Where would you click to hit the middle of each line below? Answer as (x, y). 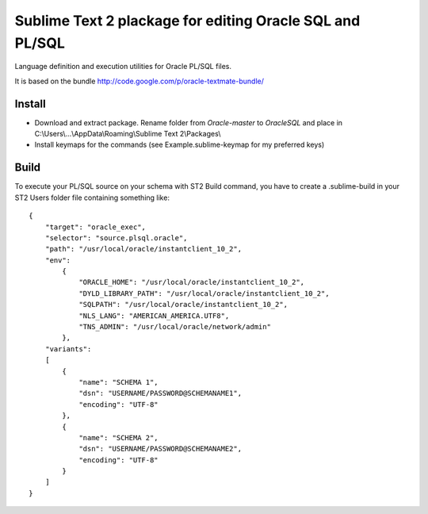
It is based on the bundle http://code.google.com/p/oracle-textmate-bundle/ (139, 81)
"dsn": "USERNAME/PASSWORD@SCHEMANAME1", (160, 393)
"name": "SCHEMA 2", (118, 437)
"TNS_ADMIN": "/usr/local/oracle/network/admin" (175, 327)
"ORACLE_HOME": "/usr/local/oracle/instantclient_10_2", (192, 282)
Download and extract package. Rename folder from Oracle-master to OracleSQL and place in (189, 122)
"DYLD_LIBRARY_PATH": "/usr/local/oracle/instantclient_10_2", (204, 293)
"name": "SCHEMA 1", (118, 382)
